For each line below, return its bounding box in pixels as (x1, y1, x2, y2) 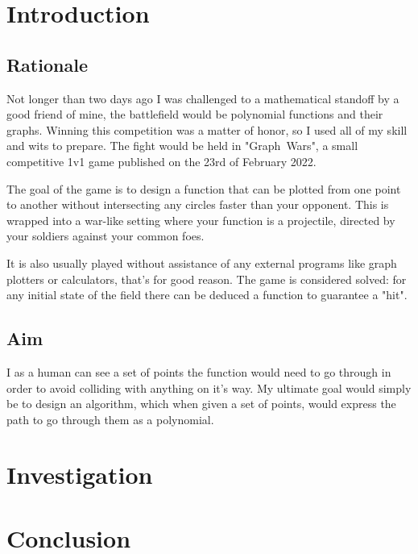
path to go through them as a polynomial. (6, 410, 214, 427)
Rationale (6, 52, 88, 77)
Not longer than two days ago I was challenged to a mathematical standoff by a (6, 90, 399, 106)
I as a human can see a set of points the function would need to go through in (6, 363, 391, 380)
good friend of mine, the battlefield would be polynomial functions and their (6, 106, 383, 123)
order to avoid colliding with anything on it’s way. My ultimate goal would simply (6, 379, 412, 396)
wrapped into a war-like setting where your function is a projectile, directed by (6, 211, 395, 228)
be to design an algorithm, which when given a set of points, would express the (6, 395, 396, 412)
